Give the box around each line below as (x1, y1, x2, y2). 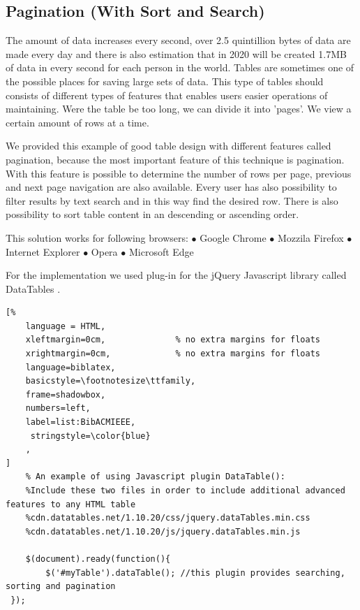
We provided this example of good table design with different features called (6, 138, 331, 153)
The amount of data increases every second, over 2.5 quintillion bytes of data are (6, 33, 351, 48)
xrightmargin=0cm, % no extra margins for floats (25, 349, 321, 359)
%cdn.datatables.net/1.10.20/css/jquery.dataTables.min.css (25, 513, 310, 523)
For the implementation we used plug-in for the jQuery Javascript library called (6, 268, 347, 282)
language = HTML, (25, 321, 106, 331)
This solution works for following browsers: (6, 230, 188, 245)
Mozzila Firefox (277, 230, 344, 245)
